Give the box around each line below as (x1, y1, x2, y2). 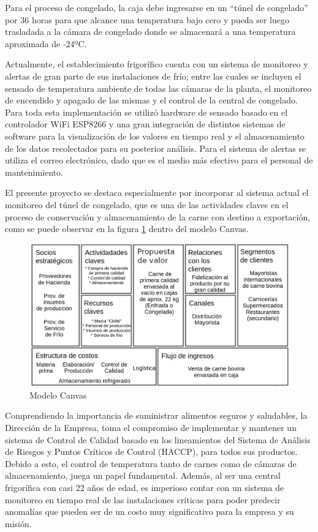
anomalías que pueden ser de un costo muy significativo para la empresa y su (5, 505, 294, 518)
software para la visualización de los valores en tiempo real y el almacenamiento (5, 129, 305, 142)
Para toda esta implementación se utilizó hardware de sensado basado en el (5, 105, 288, 118)
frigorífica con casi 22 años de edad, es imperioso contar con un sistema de (5, 481, 284, 493)
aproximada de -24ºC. (5, 37, 87, 50)
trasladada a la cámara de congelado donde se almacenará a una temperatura (5, 25, 296, 38)
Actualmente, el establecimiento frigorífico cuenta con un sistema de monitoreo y (5, 58, 308, 70)
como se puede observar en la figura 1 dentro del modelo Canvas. (5, 222, 249, 235)
